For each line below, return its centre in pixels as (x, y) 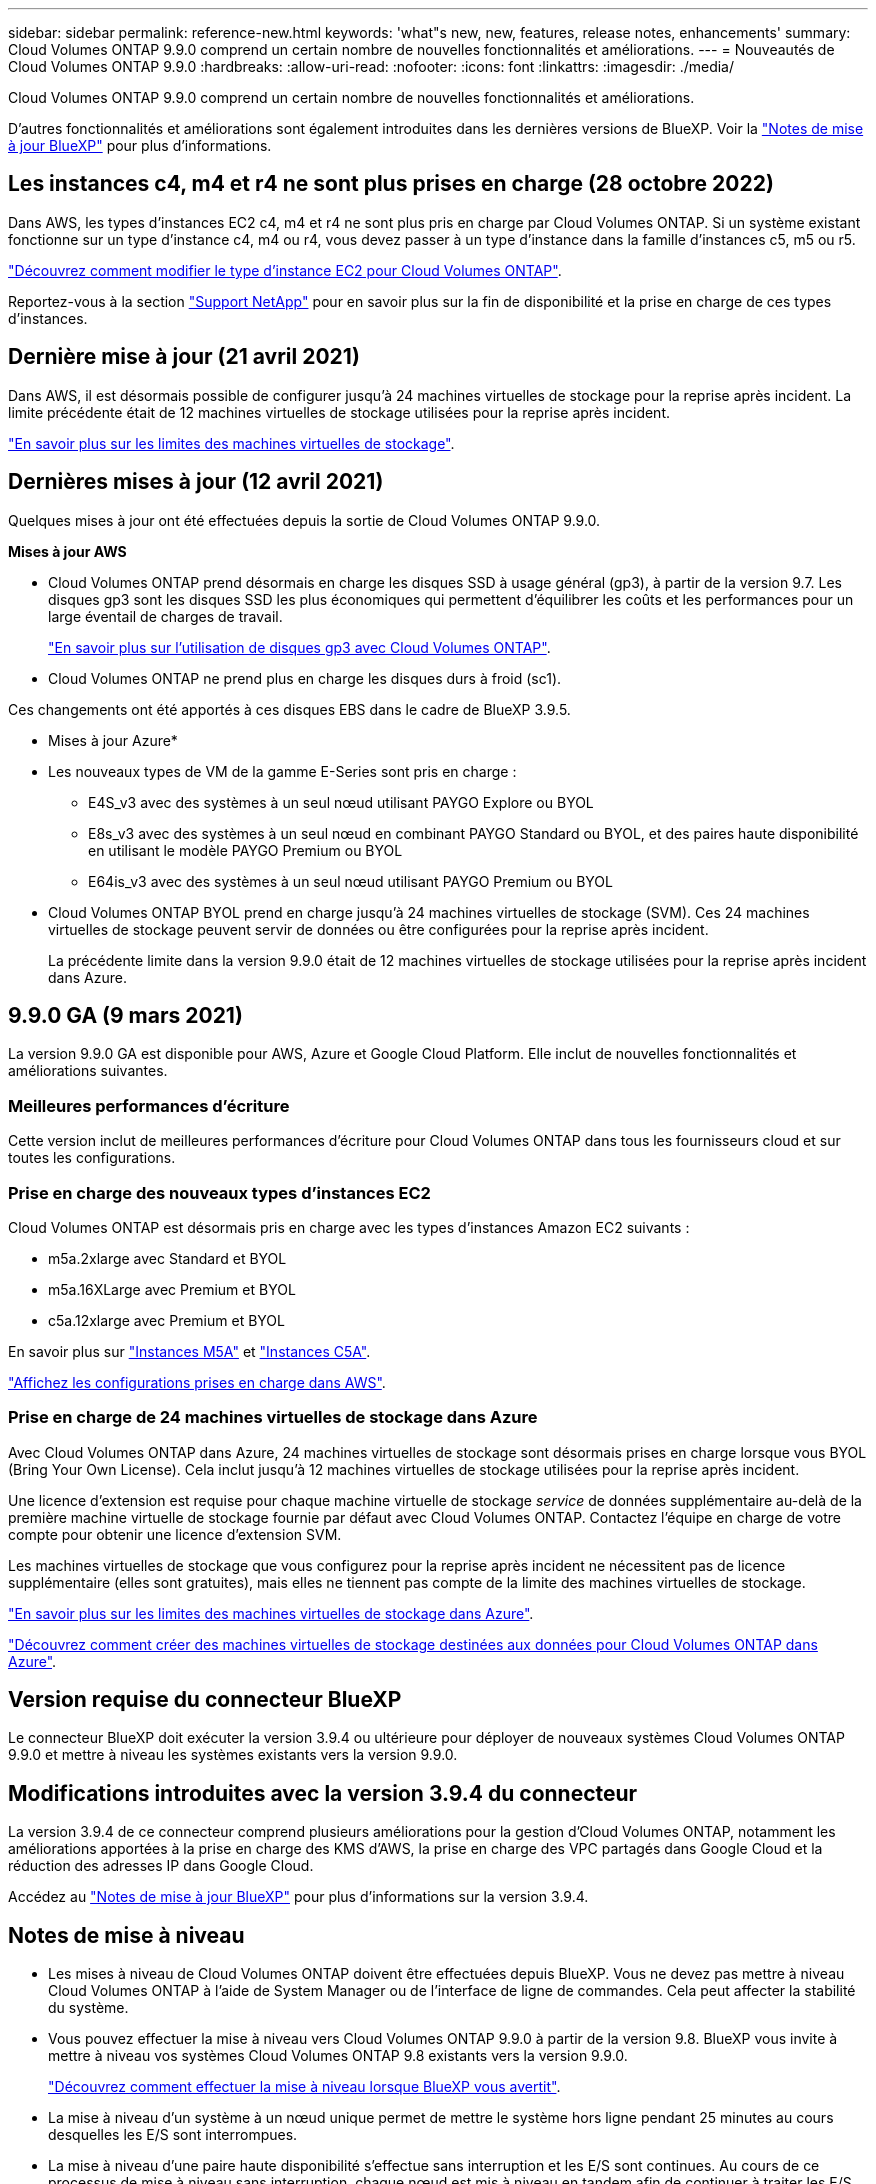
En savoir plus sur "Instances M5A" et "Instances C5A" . (189, 1351)
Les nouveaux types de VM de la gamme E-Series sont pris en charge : (282, 771)
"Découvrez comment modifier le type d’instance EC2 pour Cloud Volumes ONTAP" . (285, 270)
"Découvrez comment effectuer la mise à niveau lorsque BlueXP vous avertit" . (304, 2087)
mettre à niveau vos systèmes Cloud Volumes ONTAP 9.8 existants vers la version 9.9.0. (338, 2056)
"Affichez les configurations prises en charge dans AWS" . (197, 1382)
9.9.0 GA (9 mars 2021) (125, 1015)
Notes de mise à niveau (126, 1935)
